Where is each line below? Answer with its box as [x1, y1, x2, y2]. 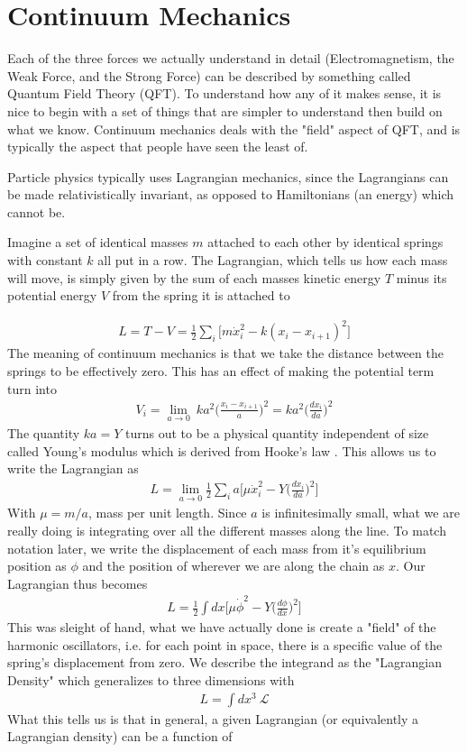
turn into [7, 379, 57, 398]
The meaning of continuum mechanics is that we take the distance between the [7, 344, 444, 362]
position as [7, 556, 67, 575]
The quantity [7, 423, 80, 442]
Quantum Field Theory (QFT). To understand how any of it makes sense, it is [7, 84, 442, 103]
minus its [396, 268, 447, 287]
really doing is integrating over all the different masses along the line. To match [7, 521, 446, 540]
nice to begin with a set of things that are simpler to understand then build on [7, 101, 443, 120]
